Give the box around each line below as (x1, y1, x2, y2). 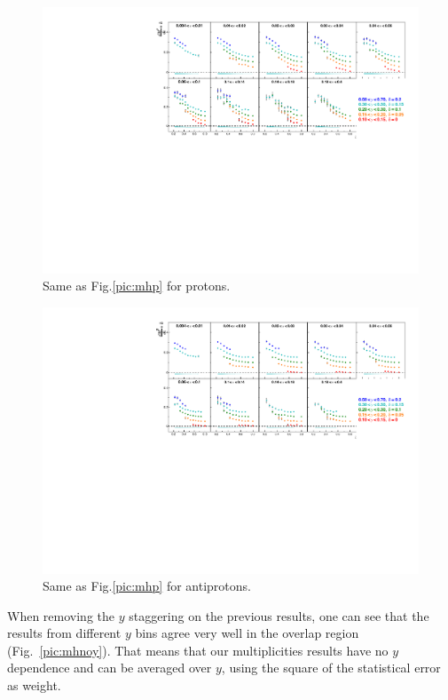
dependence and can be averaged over (7, 658, 212, 677)
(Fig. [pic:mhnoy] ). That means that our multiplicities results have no (7, 640, 389, 659)
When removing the (7, 606, 114, 624)
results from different (7, 624, 122, 642)
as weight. (7, 676, 61, 695)
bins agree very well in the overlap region (135, 624, 359, 642)
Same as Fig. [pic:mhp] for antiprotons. (43, 577, 251, 595)
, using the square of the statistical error (221, 658, 441, 677)
